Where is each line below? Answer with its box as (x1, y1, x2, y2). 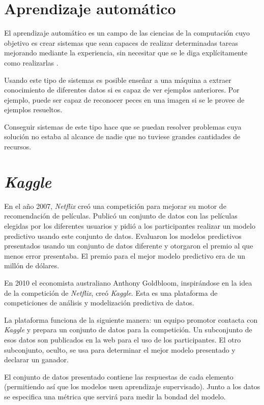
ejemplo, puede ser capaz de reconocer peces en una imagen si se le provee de (4, 94, 245, 105)
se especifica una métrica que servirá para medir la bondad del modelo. (4, 391, 226, 401)
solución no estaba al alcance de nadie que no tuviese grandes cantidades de (4, 131, 241, 142)
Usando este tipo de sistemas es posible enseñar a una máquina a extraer (4, 74, 231, 85)
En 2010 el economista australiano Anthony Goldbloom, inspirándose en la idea (4, 277, 252, 288)
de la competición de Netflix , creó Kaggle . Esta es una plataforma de (4, 287, 218, 298)
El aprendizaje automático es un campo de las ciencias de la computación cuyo (4, 27, 250, 38)
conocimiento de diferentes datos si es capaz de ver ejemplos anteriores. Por (4, 84, 240, 95)
